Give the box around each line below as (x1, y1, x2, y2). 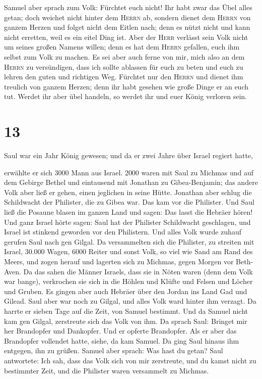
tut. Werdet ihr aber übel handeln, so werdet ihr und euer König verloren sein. (4, 91, 247, 102)
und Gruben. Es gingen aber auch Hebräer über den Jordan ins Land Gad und (4, 286, 247, 296)
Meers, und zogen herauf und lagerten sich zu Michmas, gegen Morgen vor (4, 256, 234, 266)
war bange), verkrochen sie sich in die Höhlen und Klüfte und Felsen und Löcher (4, 276, 253, 287)
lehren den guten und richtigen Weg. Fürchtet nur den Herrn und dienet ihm (4, 71, 243, 82)
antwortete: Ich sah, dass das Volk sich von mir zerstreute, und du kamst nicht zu (4, 355, 256, 365)
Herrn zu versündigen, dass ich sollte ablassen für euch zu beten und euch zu (4, 61, 243, 72)
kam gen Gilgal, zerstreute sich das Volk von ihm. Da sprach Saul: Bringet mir (4, 315, 247, 326)
